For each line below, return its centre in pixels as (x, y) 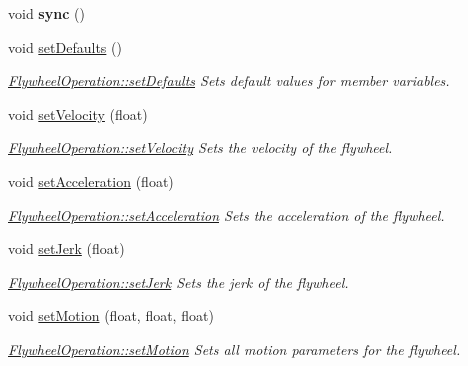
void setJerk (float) (66, 248)
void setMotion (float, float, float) (111, 315)
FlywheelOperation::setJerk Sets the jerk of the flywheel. (178, 281)
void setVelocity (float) (78, 113)
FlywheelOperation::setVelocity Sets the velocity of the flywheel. (200, 147)
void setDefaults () (65, 46)
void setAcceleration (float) (91, 180)
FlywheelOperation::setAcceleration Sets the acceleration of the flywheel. (226, 214)
